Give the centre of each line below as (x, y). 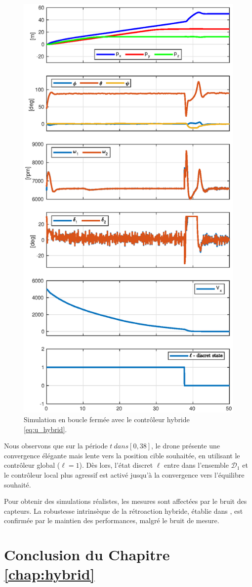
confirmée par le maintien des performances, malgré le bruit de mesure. (112, 520)
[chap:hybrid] (49, 574)
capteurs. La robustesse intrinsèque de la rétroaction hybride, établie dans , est (124, 511)
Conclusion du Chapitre (87, 555)
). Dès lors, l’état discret (116, 465)
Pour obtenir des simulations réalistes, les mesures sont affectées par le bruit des (126, 501)
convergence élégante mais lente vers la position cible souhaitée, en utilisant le (122, 455)
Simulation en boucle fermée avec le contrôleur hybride (107, 419)
